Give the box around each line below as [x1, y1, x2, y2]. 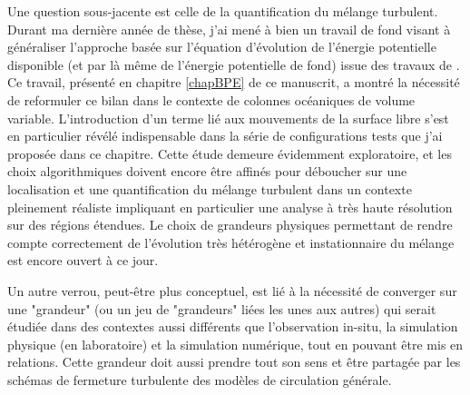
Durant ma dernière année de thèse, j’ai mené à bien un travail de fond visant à [7, 19, 451, 38]
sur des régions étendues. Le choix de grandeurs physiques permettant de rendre [7, 215, 453, 234]
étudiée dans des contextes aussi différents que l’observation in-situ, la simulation [7, 317, 458, 336]
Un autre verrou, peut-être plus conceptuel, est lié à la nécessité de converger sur [7, 281, 457, 300]
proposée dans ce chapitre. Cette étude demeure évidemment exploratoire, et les [7, 143, 452, 163]
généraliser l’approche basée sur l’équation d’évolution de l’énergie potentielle [7, 37, 436, 56]
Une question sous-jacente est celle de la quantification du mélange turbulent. [7, 2, 438, 20]
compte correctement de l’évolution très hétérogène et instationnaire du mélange [7, 232, 455, 252]
